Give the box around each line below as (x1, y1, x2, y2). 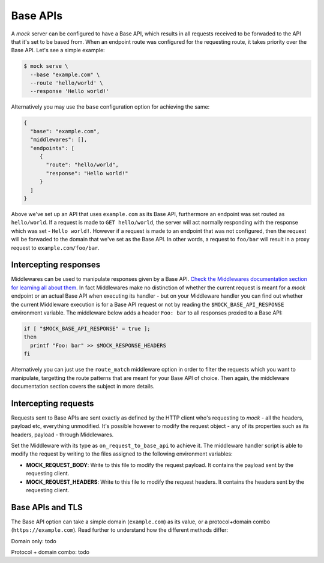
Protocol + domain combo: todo (11, 549, 90, 556)
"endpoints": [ (30, 145, 75, 151)
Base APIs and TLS (11, 502, 83, 513)
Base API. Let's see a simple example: (11, 47, 105, 54)
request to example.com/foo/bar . (11, 244, 100, 251)
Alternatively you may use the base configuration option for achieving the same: (11, 103, 210, 110)
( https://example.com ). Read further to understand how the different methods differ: (11, 526, 228, 534)
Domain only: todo (11, 537, 56, 544)
